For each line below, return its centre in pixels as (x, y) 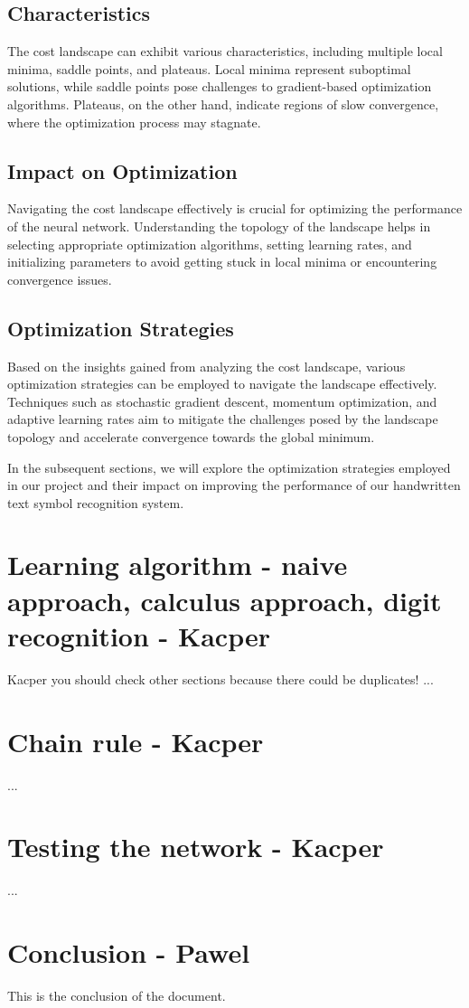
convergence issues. (60, 279)
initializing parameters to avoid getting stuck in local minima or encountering (222, 262)
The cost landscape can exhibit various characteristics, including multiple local (225, 51)
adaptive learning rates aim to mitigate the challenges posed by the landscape (223, 419)
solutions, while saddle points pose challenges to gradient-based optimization (220, 86)
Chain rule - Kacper (136, 741)
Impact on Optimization (122, 170)
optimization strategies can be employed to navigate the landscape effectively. (222, 384)
